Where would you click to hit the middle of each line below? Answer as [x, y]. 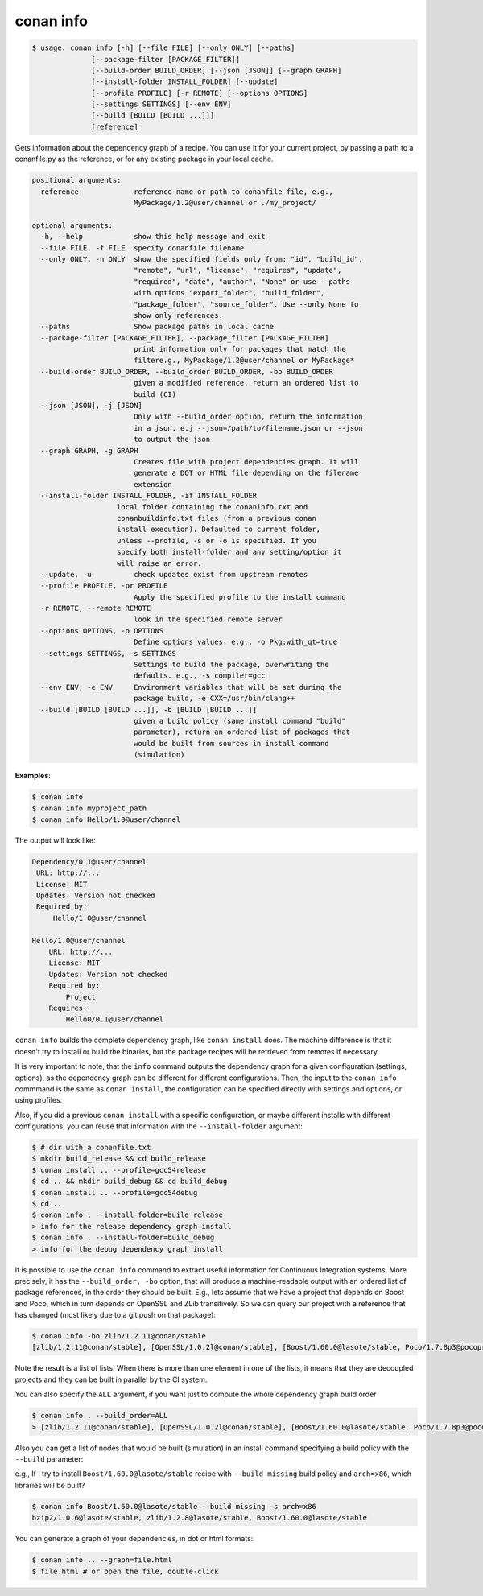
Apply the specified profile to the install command [239, 597]
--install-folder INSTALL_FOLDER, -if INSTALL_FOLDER [149, 496]
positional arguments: [76, 180]
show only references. [178, 315]
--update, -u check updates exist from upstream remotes [174, 574]
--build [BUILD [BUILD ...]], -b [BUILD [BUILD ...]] [149, 709]
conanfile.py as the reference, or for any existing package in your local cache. [144, 159]
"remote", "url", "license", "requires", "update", [237, 270]
